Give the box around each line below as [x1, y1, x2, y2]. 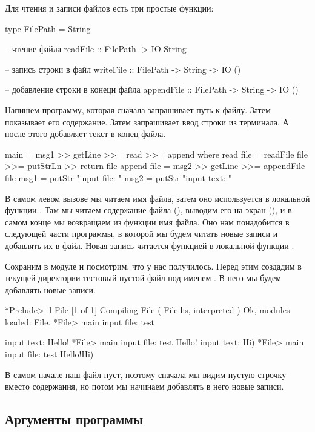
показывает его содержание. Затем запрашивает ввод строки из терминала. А [5, 115, 289, 128]
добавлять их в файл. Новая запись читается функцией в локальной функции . [5, 239, 294, 251]
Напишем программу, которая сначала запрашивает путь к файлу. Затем [5, 103, 271, 116]
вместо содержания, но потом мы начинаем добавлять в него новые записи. [5, 380, 284, 393]
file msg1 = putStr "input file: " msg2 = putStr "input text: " [5, 171, 231, 184]
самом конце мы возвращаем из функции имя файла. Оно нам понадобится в [5, 215, 290, 228]
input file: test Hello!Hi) [5, 348, 94, 361]
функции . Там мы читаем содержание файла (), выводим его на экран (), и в [5, 204, 292, 216]
